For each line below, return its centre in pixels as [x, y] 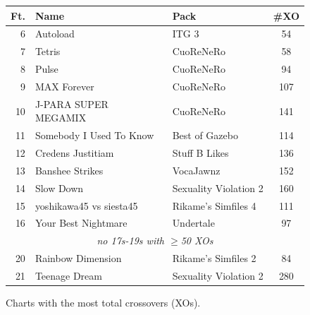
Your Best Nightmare [81, 223]
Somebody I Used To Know [94, 135]
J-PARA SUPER [72, 103]
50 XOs [197, 240]
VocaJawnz [196, 170]
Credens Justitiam [74, 153]
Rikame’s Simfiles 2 [214, 258]
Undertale [193, 223]
